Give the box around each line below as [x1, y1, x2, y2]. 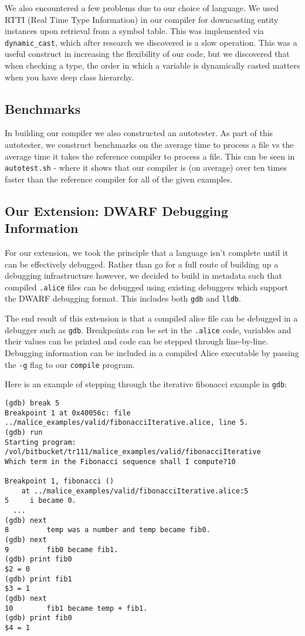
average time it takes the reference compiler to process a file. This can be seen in [5, 150, 295, 162]
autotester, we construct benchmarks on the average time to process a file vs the [5, 138, 294, 151]
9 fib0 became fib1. [5, 545, 118, 554]
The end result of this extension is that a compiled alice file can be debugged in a [5, 312, 298, 324]
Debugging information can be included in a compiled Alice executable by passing [5, 346, 299, 358]
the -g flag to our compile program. [5, 358, 135, 370]
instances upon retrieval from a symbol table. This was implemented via [5, 25, 264, 37]
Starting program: [5, 438, 76, 446]
